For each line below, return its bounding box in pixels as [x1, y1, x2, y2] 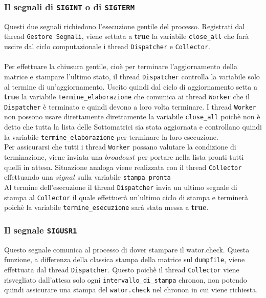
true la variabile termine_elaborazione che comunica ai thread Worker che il [4, 91, 250, 102]
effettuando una [4, 172, 54, 182]
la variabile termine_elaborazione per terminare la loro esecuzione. [4, 131, 218, 142]
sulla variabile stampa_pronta [77, 172, 171, 182]
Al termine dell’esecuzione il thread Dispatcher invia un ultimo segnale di [4, 181, 237, 192]
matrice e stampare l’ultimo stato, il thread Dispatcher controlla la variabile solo [4, 71, 260, 81]
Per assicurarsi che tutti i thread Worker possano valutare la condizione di [4, 141, 236, 152]
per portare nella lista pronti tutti [137, 152, 244, 162]
